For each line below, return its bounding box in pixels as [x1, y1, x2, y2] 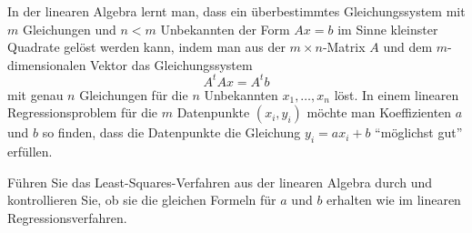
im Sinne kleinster [337, 19, 438, 38]
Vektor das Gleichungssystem [90, 55, 253, 74]
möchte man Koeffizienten [306, 103, 452, 122]
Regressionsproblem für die [7, 103, 158, 122]
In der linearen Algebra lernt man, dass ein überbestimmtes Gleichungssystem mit [7, 2, 466, 20]
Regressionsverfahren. [7, 208, 127, 228]
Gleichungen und [22, 19, 116, 38]
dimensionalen [7, 55, 86, 74]
